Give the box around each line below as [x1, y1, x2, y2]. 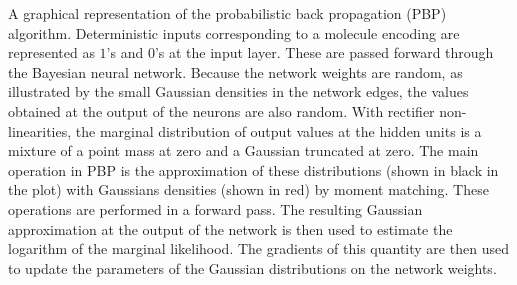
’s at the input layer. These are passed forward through [154, 42, 494, 63]
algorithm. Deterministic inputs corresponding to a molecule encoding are [8, 22, 460, 43]
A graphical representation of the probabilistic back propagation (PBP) [8, 3, 447, 23]
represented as [8, 42, 95, 63]
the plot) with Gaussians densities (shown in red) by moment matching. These [8, 179, 489, 200]
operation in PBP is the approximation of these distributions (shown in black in [8, 159, 499, 180]
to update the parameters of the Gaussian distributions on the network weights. [8, 257, 497, 278]
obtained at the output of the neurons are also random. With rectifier [8, 100, 435, 121]
